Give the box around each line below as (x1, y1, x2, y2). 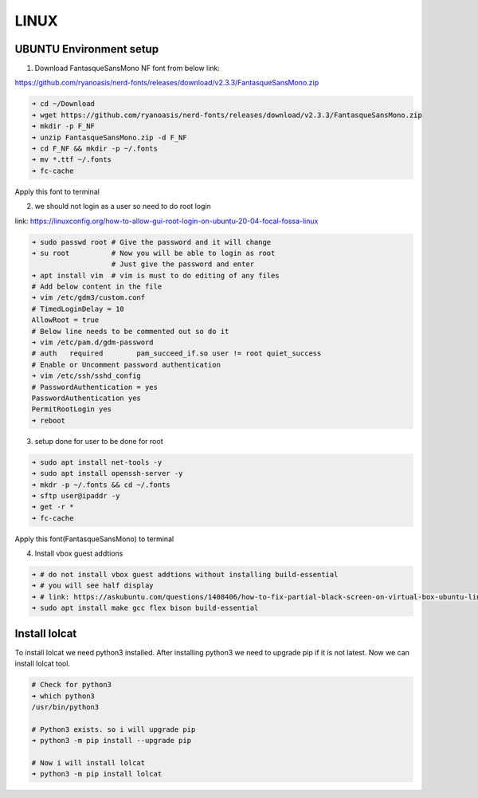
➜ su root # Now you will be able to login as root (31, 248, 276, 257)
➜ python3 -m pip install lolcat (31, 769, 163, 779)
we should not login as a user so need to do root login (34, 202, 211, 211)
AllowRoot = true (31, 316, 100, 324)
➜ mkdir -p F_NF (31, 122, 96, 131)
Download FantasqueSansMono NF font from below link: (34, 64, 221, 73)
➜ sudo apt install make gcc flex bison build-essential (31, 603, 259, 613)
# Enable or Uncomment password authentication (31, 360, 221, 369)
